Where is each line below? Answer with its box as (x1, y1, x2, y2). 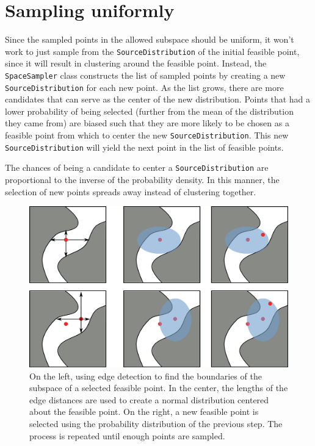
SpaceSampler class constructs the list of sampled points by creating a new (5, 68, 286, 81)
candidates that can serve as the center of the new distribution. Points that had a (5, 93, 311, 106)
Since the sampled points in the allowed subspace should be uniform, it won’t (5, 33, 294, 46)
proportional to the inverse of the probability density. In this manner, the (5, 173, 280, 186)
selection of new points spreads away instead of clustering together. (5, 185, 256, 198)
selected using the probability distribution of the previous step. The (29, 417, 283, 430)
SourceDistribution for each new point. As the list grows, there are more (5, 81, 284, 93)
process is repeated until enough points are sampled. (29, 429, 225, 442)
